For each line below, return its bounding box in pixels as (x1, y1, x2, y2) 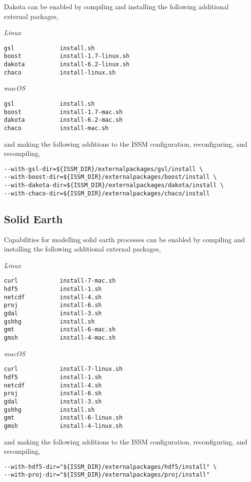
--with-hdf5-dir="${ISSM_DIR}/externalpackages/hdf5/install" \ (4, 463, 217, 470)
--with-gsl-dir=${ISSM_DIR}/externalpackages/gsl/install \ (4, 165, 203, 173)
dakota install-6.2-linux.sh (4, 61, 130, 68)
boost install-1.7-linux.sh (4, 53, 130, 60)
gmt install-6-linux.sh (4, 414, 123, 422)
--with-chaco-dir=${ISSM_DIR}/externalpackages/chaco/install (4, 190, 210, 197)
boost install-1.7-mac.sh (4, 108, 123, 116)
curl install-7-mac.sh (4, 277, 116, 285)
